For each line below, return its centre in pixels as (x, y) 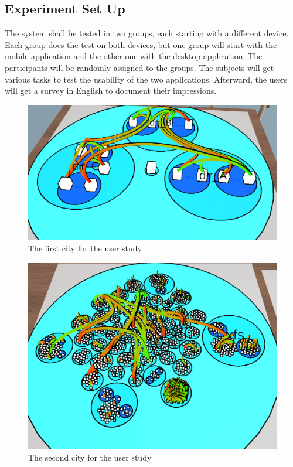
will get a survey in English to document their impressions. (111, 91)
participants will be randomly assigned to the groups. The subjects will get (139, 67)
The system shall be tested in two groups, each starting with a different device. (147, 33)
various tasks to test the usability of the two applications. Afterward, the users (146, 79)
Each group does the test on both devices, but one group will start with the (141, 44)
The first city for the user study (85, 248)
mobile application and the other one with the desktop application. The (134, 56)
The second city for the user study (90, 457)
